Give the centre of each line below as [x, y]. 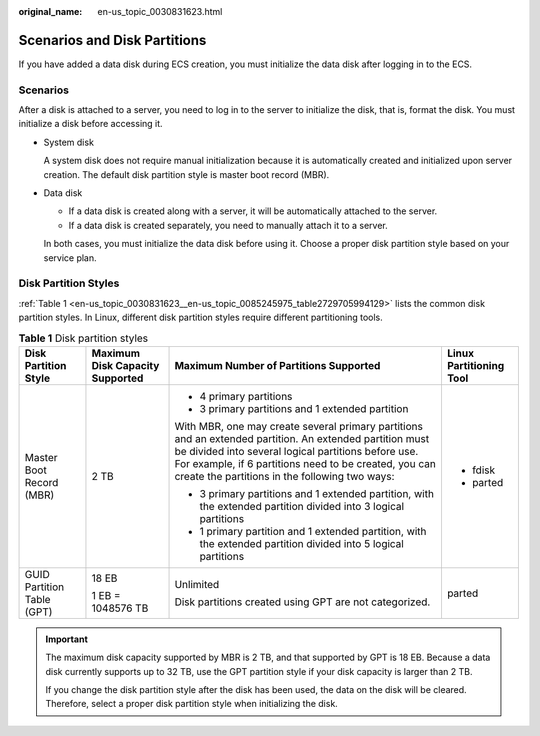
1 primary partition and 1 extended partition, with [313, 531]
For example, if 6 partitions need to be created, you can [305, 463]
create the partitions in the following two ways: [284, 476]
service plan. [70, 257]
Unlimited [197, 584]
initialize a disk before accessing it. [91, 124]
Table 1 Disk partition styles [83, 338]
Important [67, 639]
